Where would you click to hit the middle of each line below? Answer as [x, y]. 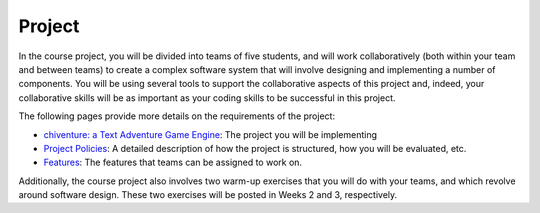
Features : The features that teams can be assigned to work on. [173, 162]
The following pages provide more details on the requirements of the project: [176, 116]
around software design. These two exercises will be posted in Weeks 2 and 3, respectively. [208, 195]
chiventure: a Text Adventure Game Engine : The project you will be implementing [210, 134]
